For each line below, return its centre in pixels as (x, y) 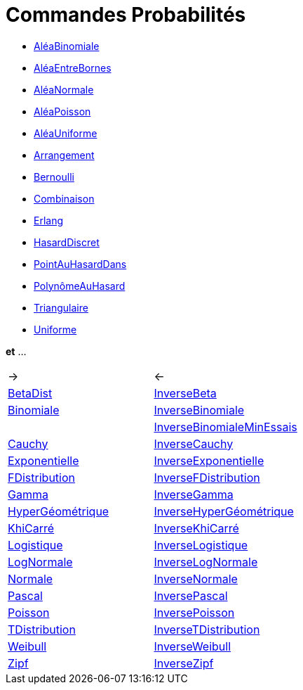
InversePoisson (194, 612)
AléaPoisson (62, 111)
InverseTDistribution (207, 629)
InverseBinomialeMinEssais (225, 427)
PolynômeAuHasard (80, 286)
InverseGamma (194, 494)
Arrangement (64, 155)
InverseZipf (184, 663)
